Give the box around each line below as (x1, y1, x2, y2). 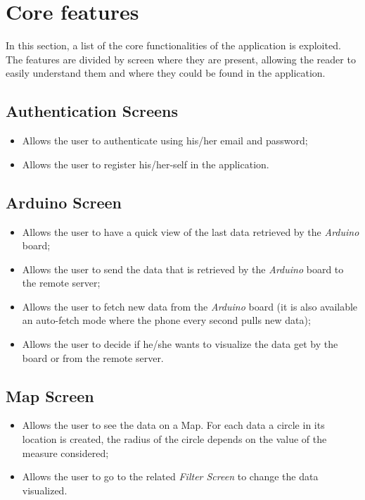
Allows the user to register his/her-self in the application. (22, 156, 269, 171)
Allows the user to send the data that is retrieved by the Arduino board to (22, 261, 344, 276)
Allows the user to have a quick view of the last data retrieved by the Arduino (22, 224, 359, 239)
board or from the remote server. (22, 350, 164, 365)
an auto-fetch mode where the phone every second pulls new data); (22, 313, 311, 327)
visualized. (22, 482, 68, 497)
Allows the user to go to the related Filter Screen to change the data (22, 469, 319, 484)
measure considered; (22, 445, 109, 460)
